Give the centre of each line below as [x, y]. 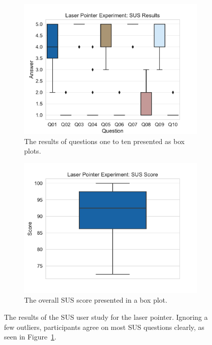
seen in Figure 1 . [30, 337]
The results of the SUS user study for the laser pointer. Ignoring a [106, 317]
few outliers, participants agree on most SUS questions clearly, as [104, 327]
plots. [33, 151]
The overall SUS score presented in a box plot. [96, 300]
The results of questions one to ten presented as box [104, 141]
